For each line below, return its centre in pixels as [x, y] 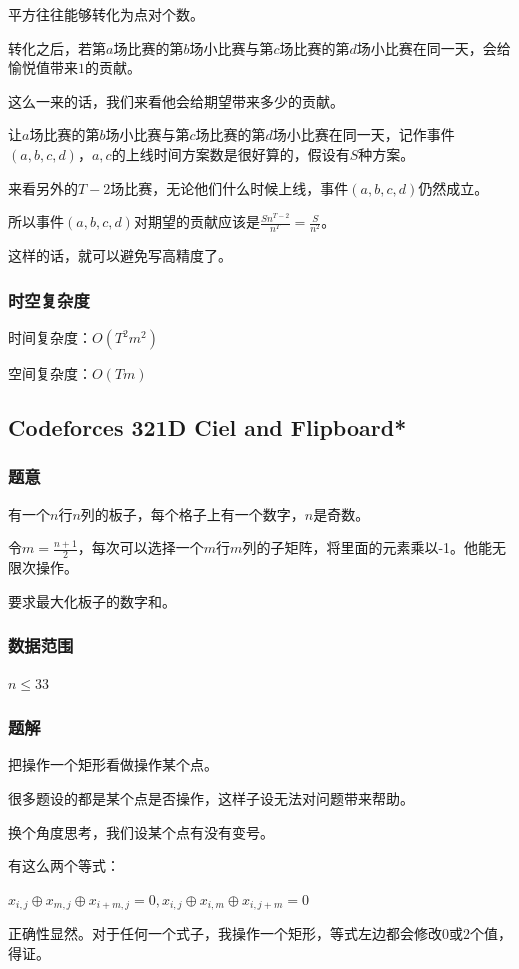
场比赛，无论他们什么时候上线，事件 [229, 187]
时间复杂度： [50, 337]
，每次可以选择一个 [140, 547]
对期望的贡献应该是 [196, 221]
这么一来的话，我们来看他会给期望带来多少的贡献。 [176, 100]
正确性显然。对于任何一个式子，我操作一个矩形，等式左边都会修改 [225, 933]
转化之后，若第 [57, 47]
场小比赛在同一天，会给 [433, 47]
